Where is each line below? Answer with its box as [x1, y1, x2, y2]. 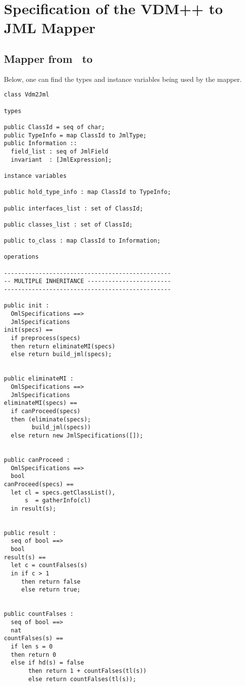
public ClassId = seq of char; [4, 123, 105, 131]
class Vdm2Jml [4, 91, 50, 98]
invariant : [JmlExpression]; [11, 156, 112, 163]
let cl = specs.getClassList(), [11, 489, 116, 496]
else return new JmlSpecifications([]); [11, 432, 143, 439]
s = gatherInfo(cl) [24, 497, 91, 504]
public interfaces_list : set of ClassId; [4, 205, 143, 212]
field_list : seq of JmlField [11, 148, 108, 155]
